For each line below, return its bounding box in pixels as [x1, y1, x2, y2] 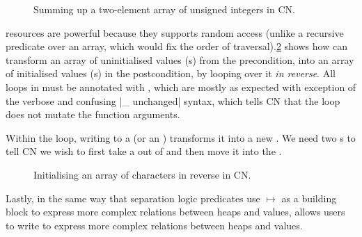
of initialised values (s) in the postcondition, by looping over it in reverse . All [6, 66, 336, 81]
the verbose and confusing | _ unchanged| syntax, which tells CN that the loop [6, 93, 340, 108]
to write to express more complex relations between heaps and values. [6, 218, 303, 232]
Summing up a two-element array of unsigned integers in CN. [33, 2, 295, 16]
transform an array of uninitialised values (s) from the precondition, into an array [6, 52, 354, 67]
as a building [281, 190, 337, 205]
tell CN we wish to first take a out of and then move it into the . [6, 144, 282, 158]
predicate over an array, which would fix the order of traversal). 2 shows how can [6, 39, 347, 54]
